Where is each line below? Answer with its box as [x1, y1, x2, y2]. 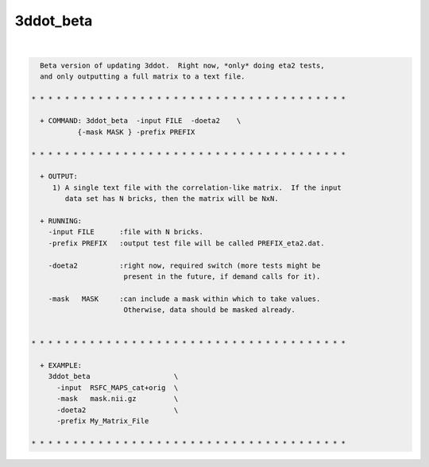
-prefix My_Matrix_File [56, 417, 149, 426]
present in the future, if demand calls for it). [123, 272, 321, 281]
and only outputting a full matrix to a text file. [40, 71, 245, 81]
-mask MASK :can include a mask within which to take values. [48, 294, 321, 303]
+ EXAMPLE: [40, 361, 83, 370]
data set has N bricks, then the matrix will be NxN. [64, 195, 279, 203]
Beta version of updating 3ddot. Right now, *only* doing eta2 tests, [40, 60, 325, 70]
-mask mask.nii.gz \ [56, 394, 179, 403]
